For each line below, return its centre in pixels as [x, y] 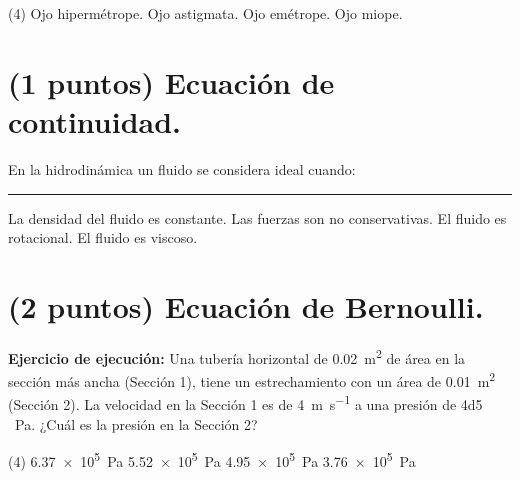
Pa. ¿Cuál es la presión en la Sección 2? [136, 423]
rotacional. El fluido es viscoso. [103, 237]
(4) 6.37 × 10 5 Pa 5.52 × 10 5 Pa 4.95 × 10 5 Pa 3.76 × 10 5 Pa [212, 459]
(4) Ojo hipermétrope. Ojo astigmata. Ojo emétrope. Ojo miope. [205, 13]
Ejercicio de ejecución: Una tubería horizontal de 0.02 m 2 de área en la [237, 356]
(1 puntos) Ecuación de [171, 81]
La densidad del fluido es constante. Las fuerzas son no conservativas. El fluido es [257, 217]
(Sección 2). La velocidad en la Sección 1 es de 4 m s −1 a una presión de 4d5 [245, 402]
